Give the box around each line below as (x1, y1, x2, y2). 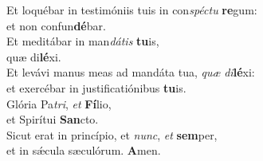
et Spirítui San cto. (6, 111, 99, 128)
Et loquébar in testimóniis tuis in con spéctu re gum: (6, 2, 257, 18)
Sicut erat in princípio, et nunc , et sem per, (6, 126, 218, 143)
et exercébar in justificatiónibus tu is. (6, 79, 186, 96)
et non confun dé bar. (6, 17, 106, 33)
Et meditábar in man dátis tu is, (6, 33, 159, 49)
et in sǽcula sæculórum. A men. (6, 142, 161, 159)
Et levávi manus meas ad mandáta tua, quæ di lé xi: (6, 64, 255, 80)
